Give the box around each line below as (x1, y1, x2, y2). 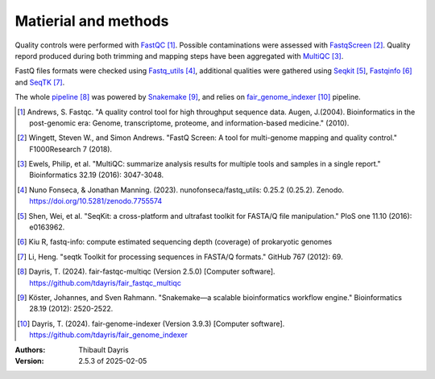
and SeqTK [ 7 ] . (14, 77, 65, 87)
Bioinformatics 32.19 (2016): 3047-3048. (29, 170, 164, 180)
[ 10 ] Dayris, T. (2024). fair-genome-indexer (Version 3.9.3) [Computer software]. (17, 319, 285, 328)
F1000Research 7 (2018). (29, 144, 113, 154)
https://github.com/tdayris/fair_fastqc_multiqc (29, 278, 181, 287)
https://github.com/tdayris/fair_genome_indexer (29, 330, 188, 340)
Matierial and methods (14, 12, 169, 30)
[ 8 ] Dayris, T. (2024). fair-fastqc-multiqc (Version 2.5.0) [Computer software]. (17, 266, 275, 277)
